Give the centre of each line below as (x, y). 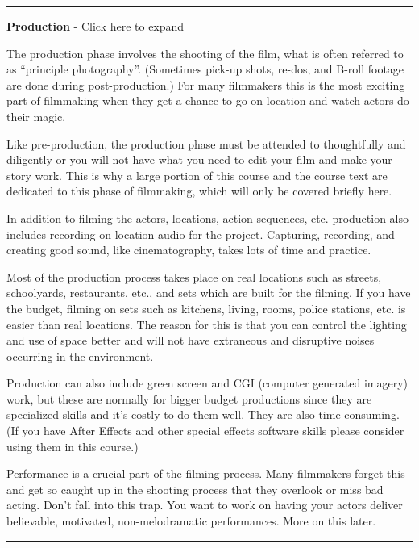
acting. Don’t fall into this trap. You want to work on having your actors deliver (205, 505)
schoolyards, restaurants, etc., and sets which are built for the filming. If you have (209, 293)
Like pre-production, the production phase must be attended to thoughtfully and (206, 143)
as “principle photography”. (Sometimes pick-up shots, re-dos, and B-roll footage (205, 69)
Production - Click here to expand (95, 26)
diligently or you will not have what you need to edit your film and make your (199, 159)
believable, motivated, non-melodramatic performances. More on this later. (191, 521)
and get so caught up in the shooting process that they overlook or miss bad (195, 489)
